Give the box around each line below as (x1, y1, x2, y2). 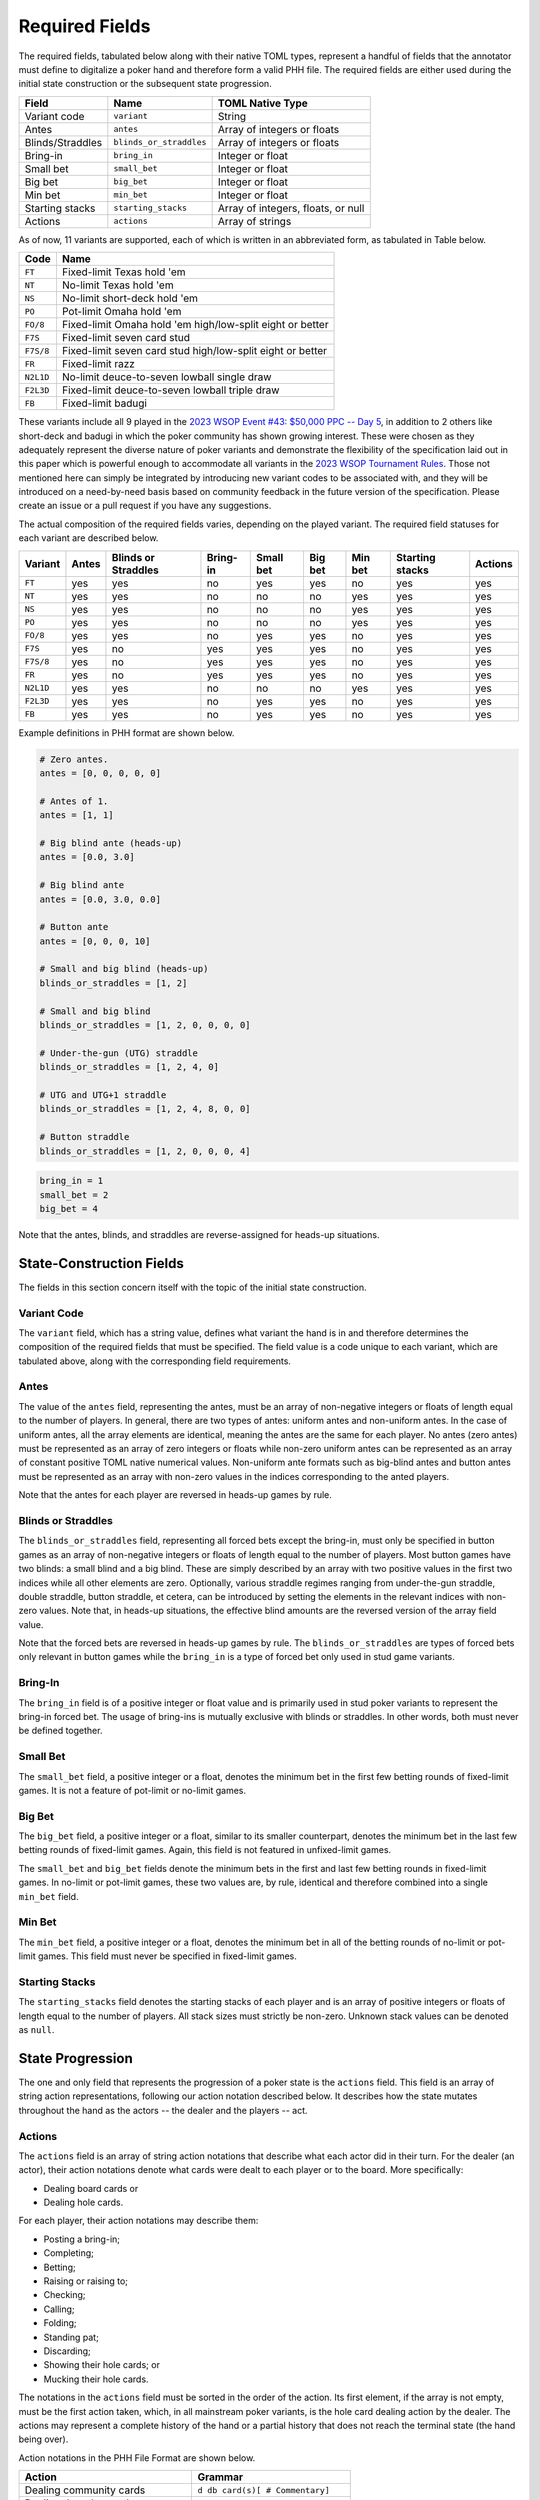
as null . (18, 2024, 55, 2036)
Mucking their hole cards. (43, 2373, 149, 2385)
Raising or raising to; (43, 2275, 129, 2287)
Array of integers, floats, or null (217, 201, 365, 215)
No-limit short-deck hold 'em (61, 291, 199, 305)
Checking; (43, 2289, 86, 2301)
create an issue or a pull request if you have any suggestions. (18, 500, 272, 512)
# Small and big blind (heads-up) (39, 963, 209, 975)
